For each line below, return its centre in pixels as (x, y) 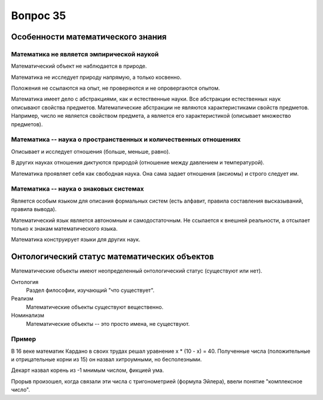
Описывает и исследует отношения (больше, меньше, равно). (91, 151)
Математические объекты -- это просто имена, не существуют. (108, 323)
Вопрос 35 (39, 16)
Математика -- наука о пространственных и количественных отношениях (126, 139)
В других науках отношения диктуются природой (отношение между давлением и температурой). (138, 163)
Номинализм (28, 315)
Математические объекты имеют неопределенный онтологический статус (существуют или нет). (137, 271)
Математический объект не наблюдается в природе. (79, 66)
